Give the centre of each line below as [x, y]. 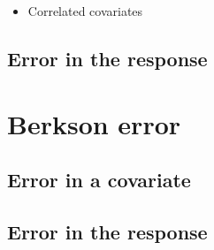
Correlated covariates [85, 11]
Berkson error [94, 123]
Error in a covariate [99, 180]
